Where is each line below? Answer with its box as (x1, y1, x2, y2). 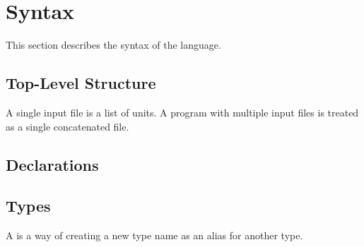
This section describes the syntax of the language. (6, 37, 221, 52)
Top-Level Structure (6, 72, 156, 94)
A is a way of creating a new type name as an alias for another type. (6, 228, 303, 243)
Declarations (6, 153, 99, 175)
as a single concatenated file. (6, 119, 129, 133)
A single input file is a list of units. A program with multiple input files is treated (6, 104, 359, 119)
